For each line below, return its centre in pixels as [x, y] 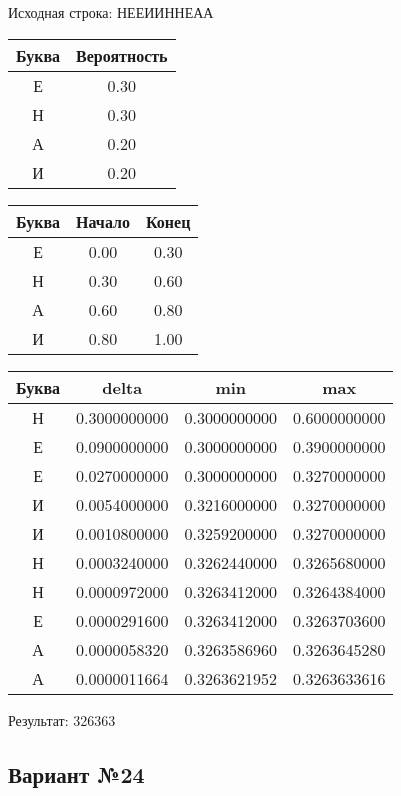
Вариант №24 [76, 773]
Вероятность [122, 55]
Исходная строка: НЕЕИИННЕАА [111, 12]
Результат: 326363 [62, 719]
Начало [103, 221]
